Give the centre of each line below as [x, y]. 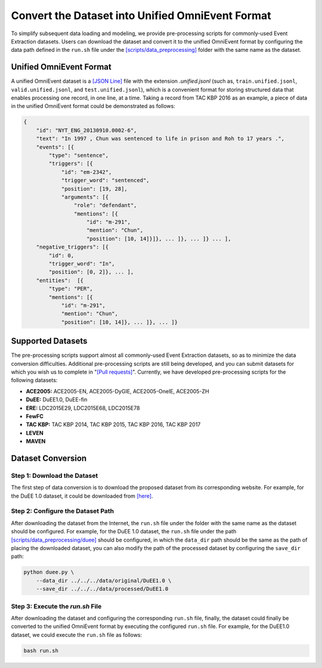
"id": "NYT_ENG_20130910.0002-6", [86, 130]
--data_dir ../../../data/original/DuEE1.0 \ [104, 580]
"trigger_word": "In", [82, 264]
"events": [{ [55, 147]
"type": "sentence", [79, 155]
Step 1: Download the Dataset [55, 476]
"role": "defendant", [105, 205]
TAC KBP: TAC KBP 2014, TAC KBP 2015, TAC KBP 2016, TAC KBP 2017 [113, 425]
